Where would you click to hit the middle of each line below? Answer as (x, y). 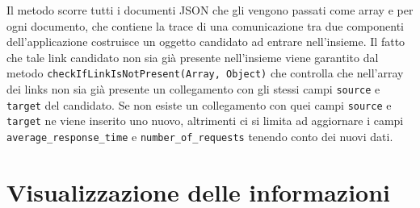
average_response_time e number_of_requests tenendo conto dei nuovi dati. (200, 136)
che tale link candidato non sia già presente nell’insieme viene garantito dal (193, 57)
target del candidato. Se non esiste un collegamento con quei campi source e (199, 104)
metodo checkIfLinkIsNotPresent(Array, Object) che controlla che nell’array (205, 73)
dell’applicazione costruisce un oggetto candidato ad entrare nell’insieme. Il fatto (206, 42)
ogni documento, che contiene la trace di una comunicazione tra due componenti (205, 25)
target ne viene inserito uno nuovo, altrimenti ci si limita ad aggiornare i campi (205, 121)
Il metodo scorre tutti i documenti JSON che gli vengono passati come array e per (210, 10)
